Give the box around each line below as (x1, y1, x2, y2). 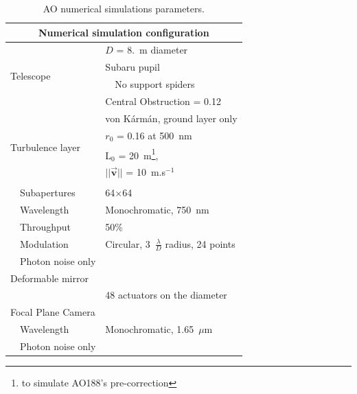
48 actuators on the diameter (105, 288, 227, 302)
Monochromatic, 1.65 (105, 322, 194, 336)
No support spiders (115, 77, 195, 91)
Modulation (20, 236, 69, 251)
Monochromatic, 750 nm (105, 202, 209, 216)
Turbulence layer (10, 139, 80, 154)
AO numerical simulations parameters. (43, 1, 205, 15)
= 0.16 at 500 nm (117, 128, 192, 142)
